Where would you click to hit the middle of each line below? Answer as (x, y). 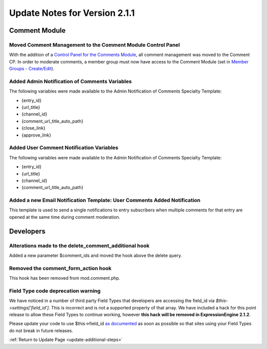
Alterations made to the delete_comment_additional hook (79, 246)
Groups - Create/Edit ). (32, 69)
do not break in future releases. (41, 330)
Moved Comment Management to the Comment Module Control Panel (94, 45)
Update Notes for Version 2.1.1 (72, 13)
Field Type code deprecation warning (55, 291)
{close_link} (33, 128)
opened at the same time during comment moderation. (65, 217)
